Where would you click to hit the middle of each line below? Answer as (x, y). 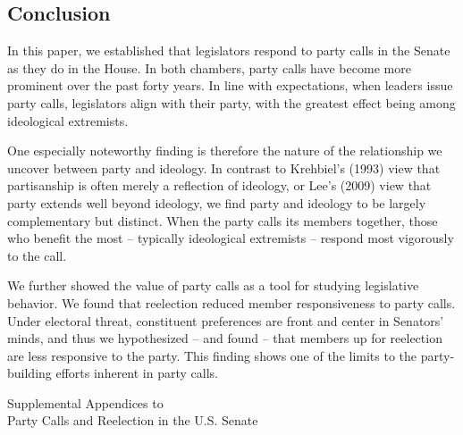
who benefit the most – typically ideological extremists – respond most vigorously (231, 238)
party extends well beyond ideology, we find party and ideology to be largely (217, 202)
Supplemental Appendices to (85, 402)
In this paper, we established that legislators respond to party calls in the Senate (229, 50)
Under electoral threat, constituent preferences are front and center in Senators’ (226, 320)
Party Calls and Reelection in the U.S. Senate (133, 420)
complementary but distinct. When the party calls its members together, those (223, 220)
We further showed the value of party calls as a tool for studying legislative (213, 285)
